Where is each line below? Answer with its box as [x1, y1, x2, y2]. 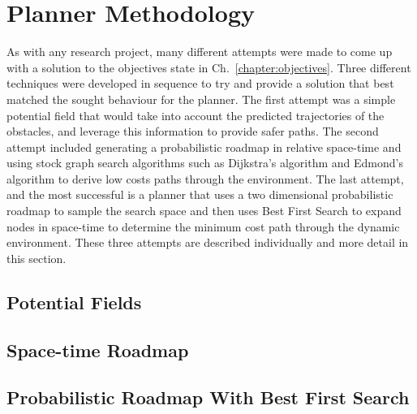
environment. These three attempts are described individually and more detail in [6, 234, 409, 251]
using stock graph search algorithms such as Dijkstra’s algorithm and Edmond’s [6, 154, 403, 171]
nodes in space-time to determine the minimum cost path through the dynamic [6, 218, 400, 235]
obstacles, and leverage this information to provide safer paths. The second [6, 123, 379, 140]
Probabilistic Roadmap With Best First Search [6, 385, 410, 410]
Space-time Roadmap [6, 337, 189, 362]
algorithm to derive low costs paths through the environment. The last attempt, [6, 170, 404, 187]
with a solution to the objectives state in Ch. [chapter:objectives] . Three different [6, 58, 411, 75]
